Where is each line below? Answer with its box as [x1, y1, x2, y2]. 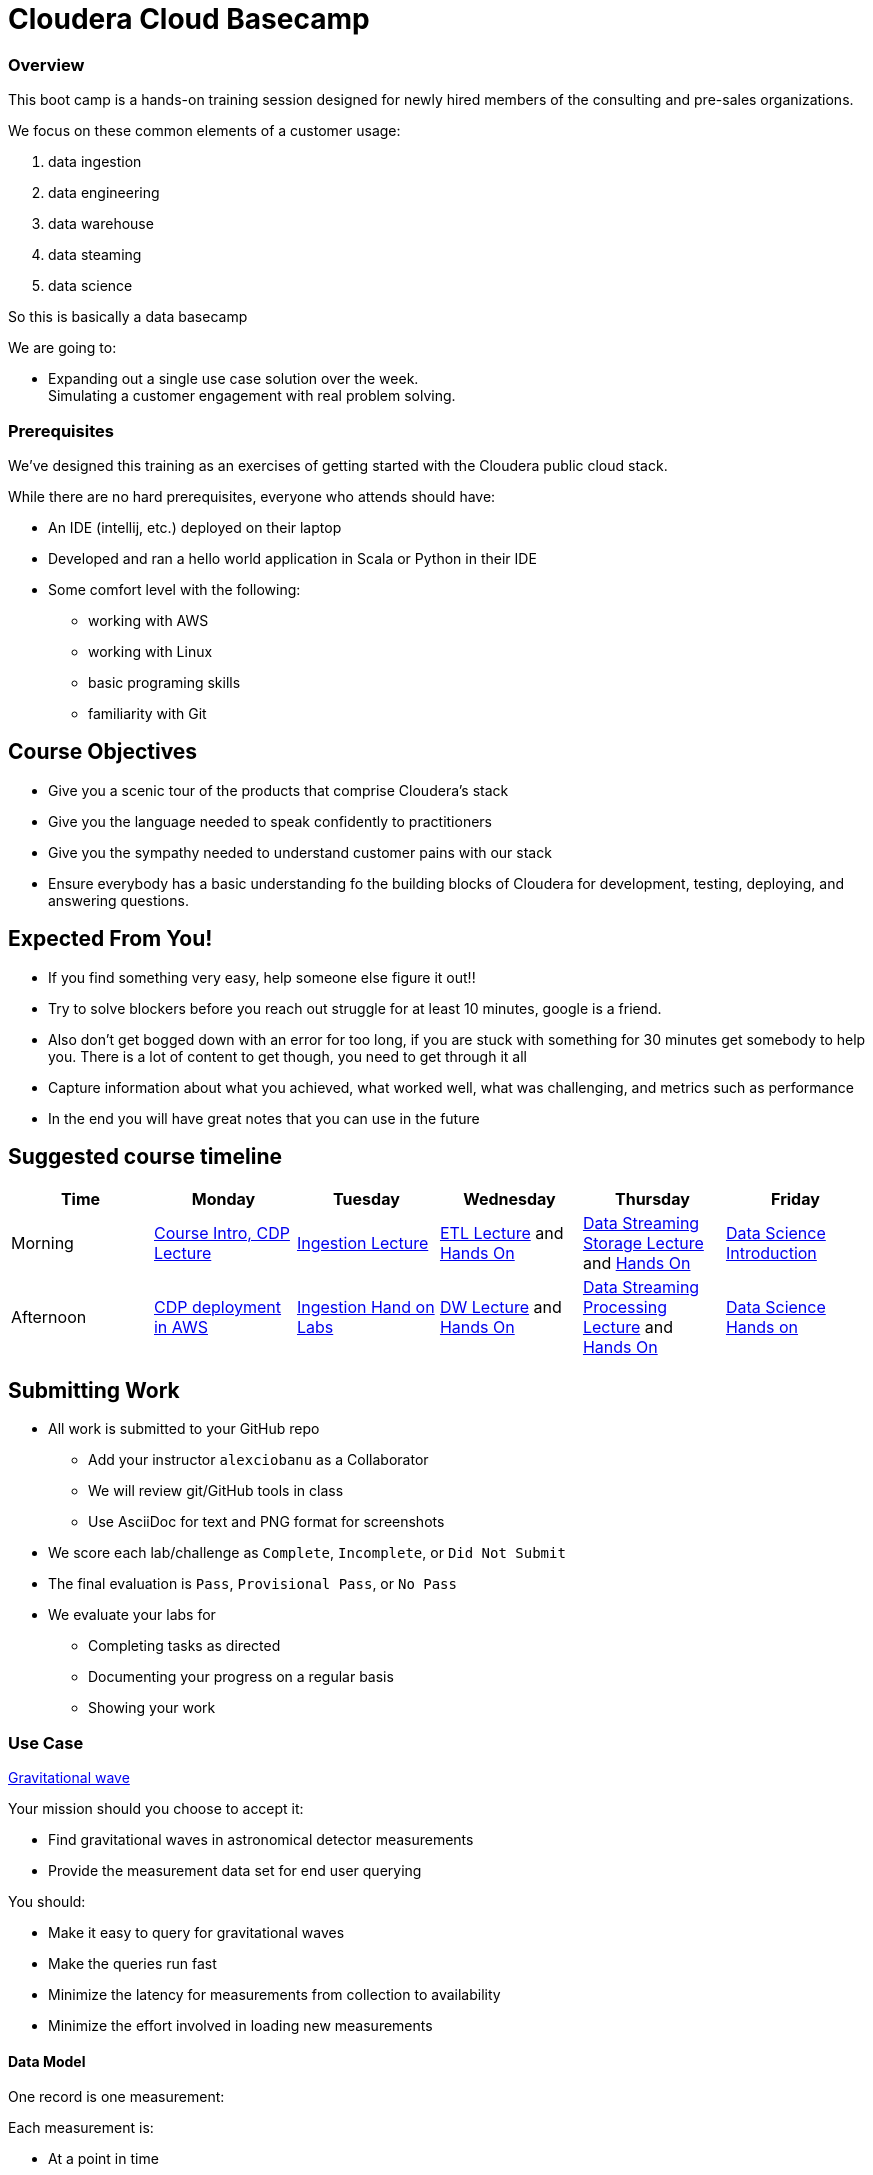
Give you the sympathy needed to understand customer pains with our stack [48, 843, 552, 861]
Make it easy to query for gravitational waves [48, 1924, 345, 1941]
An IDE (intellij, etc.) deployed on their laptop [48, 518, 342, 536]
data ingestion [48, 153, 142, 171]
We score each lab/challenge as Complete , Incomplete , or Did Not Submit [48, 1544, 566, 1562]
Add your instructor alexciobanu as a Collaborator [88, 1451, 429, 1469]
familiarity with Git [88, 704, 207, 722]
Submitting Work [8, 1377, 180, 1403]
